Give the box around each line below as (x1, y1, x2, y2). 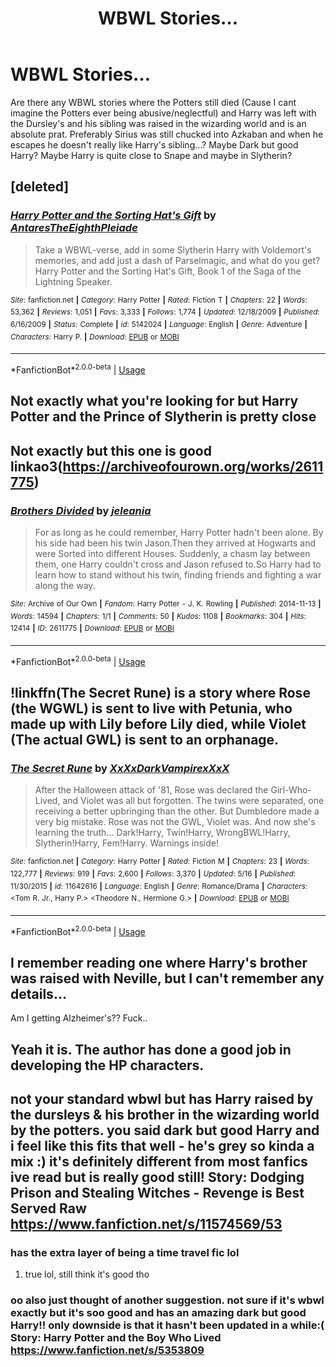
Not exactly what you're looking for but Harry (10, 393, 299, 410)
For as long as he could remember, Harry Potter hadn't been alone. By (34, 526, 324, 538)
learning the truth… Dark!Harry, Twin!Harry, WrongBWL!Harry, (34, 827, 291, 839)
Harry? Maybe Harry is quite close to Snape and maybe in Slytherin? (10, 149, 293, 161)
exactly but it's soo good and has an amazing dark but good (10, 1306, 307, 1320)
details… (10, 985, 67, 1002)
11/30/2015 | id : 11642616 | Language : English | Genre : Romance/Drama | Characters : (10, 881, 308, 891)
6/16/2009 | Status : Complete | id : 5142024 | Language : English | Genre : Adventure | (10, 319, 308, 329)
